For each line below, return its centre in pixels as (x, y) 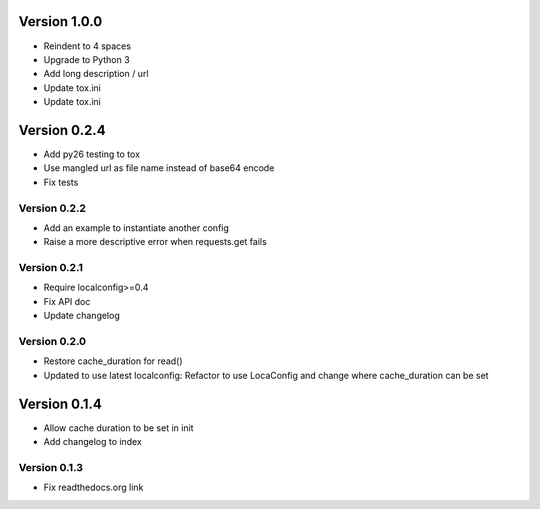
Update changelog (81, 316)
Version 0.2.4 (62, 130)
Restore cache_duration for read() (113, 361)
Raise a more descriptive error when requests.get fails (155, 242)
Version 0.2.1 (51, 268)
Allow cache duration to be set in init (118, 427)
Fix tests (61, 182)
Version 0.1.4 (60, 403)
